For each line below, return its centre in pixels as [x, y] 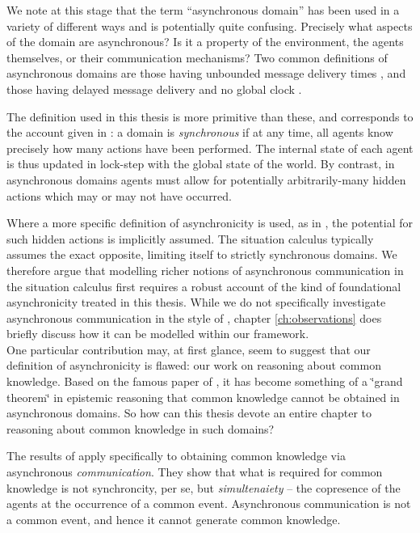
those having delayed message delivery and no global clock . [154, 89]
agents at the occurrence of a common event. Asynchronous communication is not [209, 503]
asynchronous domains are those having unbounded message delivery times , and [206, 73]
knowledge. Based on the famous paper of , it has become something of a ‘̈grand [205, 381]
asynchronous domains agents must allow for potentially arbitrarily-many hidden [206, 179]
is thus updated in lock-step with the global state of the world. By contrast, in [201, 164]
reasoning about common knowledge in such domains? [141, 428]
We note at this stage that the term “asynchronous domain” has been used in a [203, 10]
